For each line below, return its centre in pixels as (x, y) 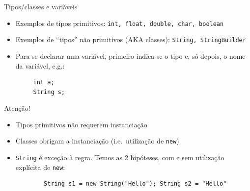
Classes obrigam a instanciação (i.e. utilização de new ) (97, 141)
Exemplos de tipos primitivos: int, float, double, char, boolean (120, 23)
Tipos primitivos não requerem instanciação (81, 124)
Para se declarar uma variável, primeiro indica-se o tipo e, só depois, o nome (130, 56)
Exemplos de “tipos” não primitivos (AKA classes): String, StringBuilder (131, 39)
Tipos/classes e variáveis (41, 6)
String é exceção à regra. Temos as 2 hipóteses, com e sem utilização (120, 157)
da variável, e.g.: (40, 65)
